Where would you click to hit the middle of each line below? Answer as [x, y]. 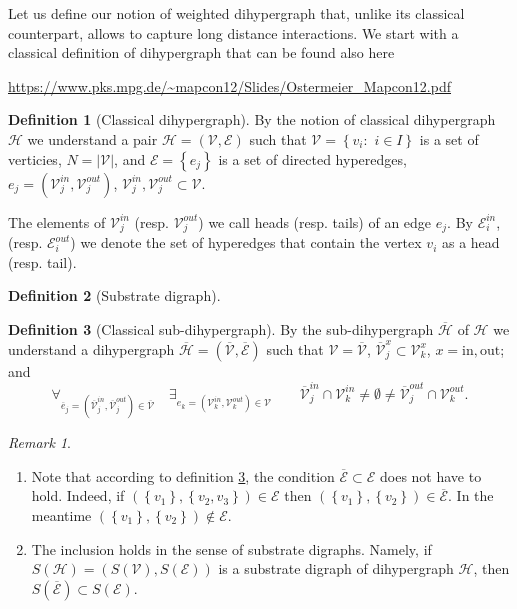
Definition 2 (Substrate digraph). [114, 295]
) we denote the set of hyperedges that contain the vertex [246, 242]
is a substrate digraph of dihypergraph [336, 568]
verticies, [35, 158]
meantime [61, 514]
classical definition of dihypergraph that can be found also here [201, 52]
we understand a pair [92, 138]
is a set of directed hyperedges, [312, 158]
